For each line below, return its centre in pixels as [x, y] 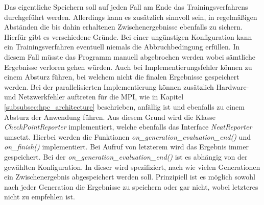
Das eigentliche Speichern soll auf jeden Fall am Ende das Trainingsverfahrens [126, 7]
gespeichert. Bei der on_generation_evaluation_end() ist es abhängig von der [126, 156]
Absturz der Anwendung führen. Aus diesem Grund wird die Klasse [110, 117]
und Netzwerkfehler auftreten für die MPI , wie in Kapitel [94, 97]
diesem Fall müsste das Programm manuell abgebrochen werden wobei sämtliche [130, 56]
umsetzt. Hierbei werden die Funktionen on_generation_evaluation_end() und [127, 136]
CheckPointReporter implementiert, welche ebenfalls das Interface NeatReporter [128, 127]
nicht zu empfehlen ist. [40, 197]
